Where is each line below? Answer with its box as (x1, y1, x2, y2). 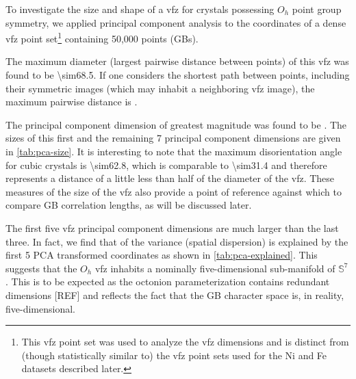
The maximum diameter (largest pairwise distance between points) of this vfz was (5, 54, 349, 68)
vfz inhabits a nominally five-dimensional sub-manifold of (94, 261, 335, 275)
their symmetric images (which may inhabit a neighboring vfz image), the (5, 81, 315, 95)
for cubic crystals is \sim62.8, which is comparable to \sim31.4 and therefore (5, 157, 327, 172)
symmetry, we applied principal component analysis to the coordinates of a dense (5, 15, 346, 29)
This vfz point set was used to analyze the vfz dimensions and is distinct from (21, 335, 349, 349)
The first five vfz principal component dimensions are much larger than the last (5, 220, 339, 235)
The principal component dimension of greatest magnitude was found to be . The (5, 117, 347, 131)
